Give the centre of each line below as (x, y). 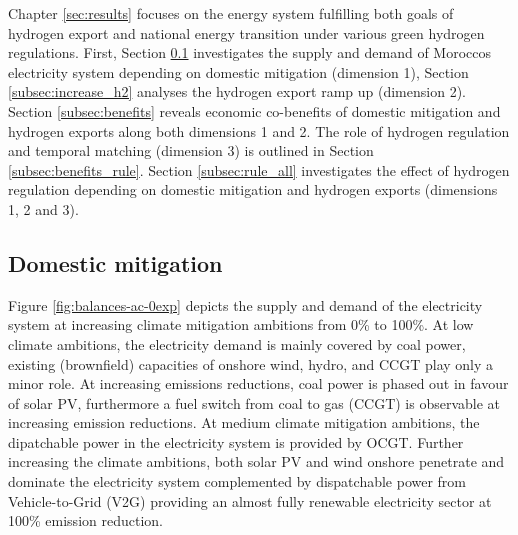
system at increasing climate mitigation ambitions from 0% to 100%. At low (241, 324)
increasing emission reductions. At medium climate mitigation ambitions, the (244, 422)
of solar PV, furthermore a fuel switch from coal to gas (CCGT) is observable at (254, 402)
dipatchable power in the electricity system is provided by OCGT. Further (236, 441)
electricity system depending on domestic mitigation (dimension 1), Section (238, 71)
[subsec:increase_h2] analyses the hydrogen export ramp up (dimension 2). (237, 91)
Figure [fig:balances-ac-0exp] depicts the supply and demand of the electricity (245, 304)
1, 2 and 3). (43, 208)
